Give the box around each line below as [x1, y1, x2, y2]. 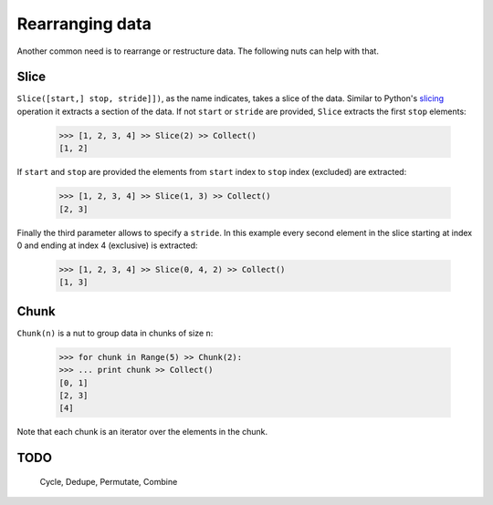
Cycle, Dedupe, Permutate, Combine [39, 476, 178, 487]
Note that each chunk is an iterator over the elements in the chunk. [16, 427, 268, 438]
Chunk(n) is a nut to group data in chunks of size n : [16, 327, 214, 338]
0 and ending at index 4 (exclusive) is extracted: [16, 240, 198, 251]
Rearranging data [16, 14, 152, 34]
